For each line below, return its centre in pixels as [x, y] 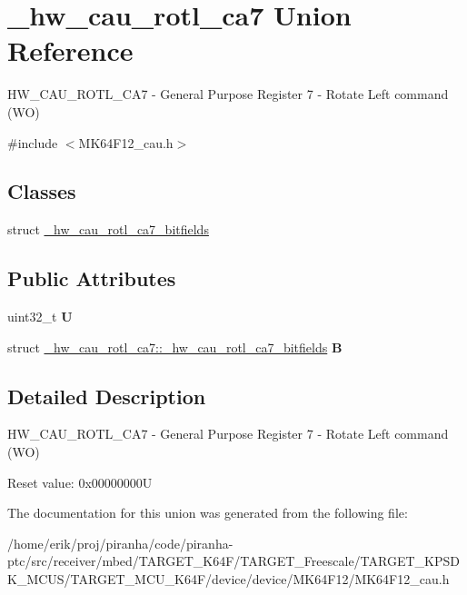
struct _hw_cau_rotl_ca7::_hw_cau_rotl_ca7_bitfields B [175, 347]
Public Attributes [92, 278]
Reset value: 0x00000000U [80, 482]
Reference [70, 50]
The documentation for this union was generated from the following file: [208, 513]
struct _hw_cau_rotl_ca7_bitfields [108, 229]
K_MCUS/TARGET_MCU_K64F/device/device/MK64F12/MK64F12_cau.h [229, 579]
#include [33, 142]
